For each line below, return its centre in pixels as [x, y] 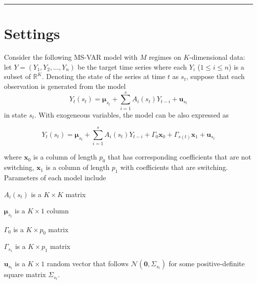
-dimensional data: [217, 57]
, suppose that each [215, 76]
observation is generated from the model [65, 86]
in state [15, 114]
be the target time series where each [132, 66]
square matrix [25, 274]
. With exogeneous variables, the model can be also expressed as [131, 114]
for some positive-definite [207, 264]
